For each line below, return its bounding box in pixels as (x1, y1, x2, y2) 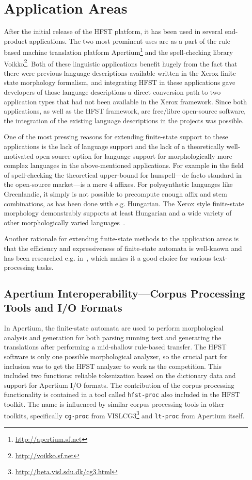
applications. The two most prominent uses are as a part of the (29, 35, 217, 46)
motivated (4, 150, 34, 161)
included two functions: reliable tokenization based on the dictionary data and (4, 370, 236, 381)
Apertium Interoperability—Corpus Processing (4, 286, 245, 301)
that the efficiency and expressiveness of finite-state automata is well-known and (4, 243, 242, 253)
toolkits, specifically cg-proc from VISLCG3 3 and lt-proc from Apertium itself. (4, 409, 245, 420)
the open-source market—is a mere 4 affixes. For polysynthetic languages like (4, 179, 233, 189)
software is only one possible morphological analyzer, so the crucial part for (4, 351, 228, 362)
